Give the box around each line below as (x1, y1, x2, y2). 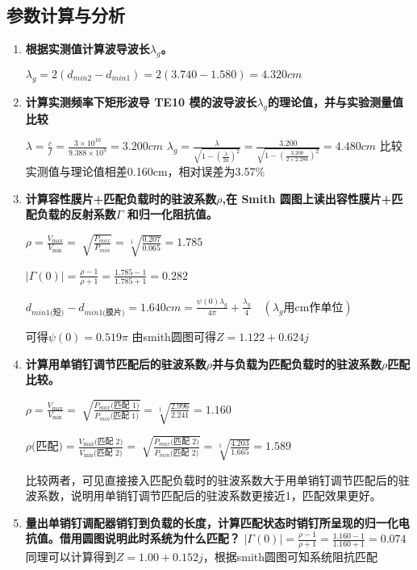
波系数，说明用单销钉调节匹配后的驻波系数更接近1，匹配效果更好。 (25, 487, 382, 504)
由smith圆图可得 (131, 328, 216, 345)
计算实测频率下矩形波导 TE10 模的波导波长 (25, 93, 257, 110)
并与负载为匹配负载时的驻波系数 (212, 355, 382, 372)
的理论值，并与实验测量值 (268, 93, 404, 110)
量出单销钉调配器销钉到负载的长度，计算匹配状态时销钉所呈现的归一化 (25, 514, 398, 530)
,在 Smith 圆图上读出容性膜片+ (222, 189, 392, 206)
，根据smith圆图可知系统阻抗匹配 (202, 548, 378, 565)
